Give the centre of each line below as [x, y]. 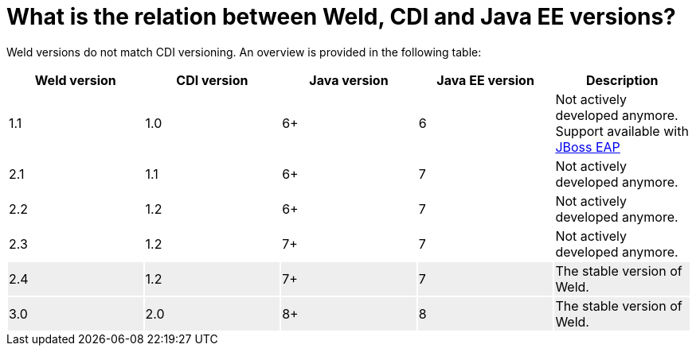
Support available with [622, 131]
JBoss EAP [588, 147]
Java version [349, 80]
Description [622, 80]
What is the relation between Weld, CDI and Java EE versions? [341, 17]
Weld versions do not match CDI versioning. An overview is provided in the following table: [244, 52]
